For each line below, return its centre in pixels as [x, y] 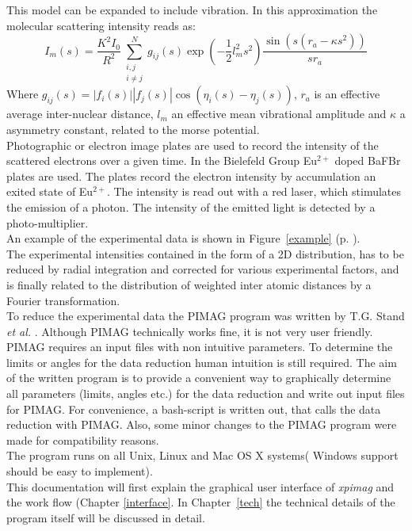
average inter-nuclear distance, [80, 114]
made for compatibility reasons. [83, 439]
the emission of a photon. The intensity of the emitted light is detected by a [191, 206]
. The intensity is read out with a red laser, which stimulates [254, 191]
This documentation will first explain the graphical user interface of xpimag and [200, 486]
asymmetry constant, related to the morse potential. [133, 129]
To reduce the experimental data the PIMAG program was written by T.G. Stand [206, 316]
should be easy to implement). [80, 471]
